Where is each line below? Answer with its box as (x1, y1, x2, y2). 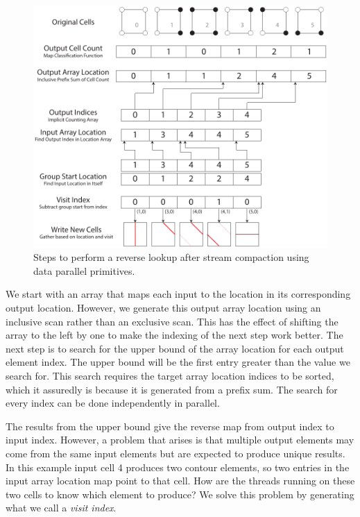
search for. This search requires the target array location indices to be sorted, (6, 368, 334, 383)
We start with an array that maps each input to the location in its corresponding (6, 287, 351, 301)
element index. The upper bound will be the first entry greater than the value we (6, 355, 350, 369)
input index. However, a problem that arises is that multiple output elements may (6, 432, 354, 447)
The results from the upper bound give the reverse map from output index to (6, 418, 334, 433)
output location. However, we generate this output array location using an (6, 300, 321, 315)
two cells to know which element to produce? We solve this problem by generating (6, 486, 354, 501)
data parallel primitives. (33, 263, 135, 278)
